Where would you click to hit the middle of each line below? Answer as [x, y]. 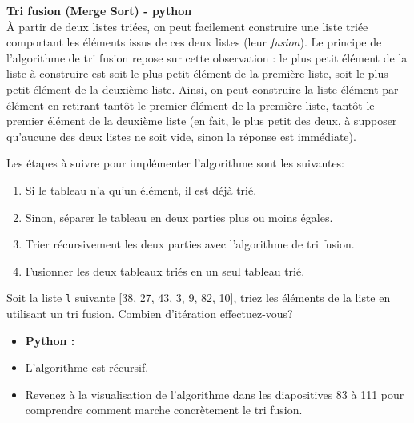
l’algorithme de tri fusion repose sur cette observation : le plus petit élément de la [207, 57]
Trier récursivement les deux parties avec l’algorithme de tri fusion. [190, 244]
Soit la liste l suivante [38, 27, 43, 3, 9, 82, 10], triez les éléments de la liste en [199, 298]
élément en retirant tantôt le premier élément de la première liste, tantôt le [191, 105]
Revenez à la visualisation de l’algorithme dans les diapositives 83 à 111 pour [215, 394]
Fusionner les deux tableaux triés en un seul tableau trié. [165, 270]
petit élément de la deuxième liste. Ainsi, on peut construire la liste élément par [203, 89]
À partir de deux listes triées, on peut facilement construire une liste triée [187, 26]
